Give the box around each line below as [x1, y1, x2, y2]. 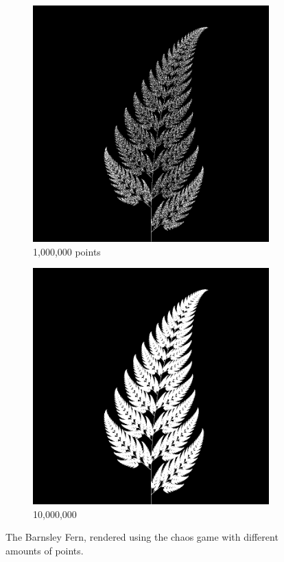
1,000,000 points [33, 244, 101, 258]
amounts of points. [5, 543, 84, 557]
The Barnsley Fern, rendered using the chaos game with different [5, 530, 279, 544]
